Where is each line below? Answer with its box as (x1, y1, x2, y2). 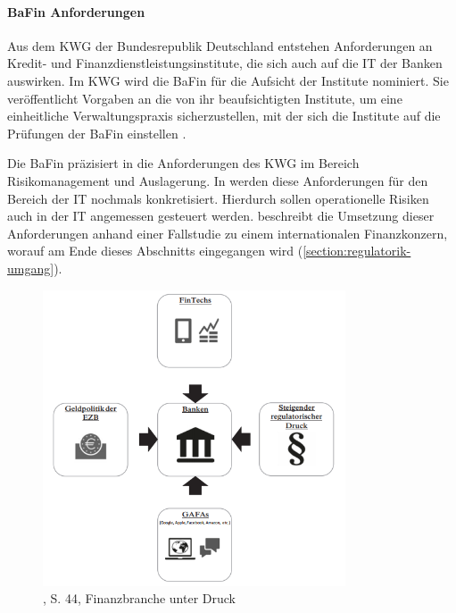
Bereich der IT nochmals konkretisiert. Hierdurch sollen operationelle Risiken (7, 189, 429, 207)
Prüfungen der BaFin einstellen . (7, 123, 187, 142)
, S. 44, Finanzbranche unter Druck (43, 589, 236, 608)
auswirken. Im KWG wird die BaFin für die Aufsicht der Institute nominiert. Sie (7, 71, 449, 89)
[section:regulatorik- (303, 241, 411, 260)
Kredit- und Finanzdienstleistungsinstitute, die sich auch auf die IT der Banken (7, 54, 443, 72)
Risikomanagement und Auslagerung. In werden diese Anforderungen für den (7, 171, 428, 189)
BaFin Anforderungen (7, 2, 145, 21)
